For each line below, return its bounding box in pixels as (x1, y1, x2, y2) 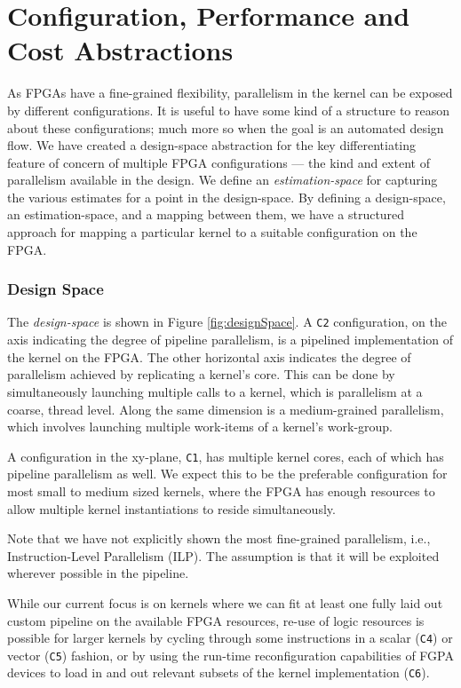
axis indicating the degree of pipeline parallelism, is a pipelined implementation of (7, 330, 454, 349)
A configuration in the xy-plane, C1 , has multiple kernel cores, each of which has (7, 447, 444, 465)
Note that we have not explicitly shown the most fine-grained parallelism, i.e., (7, 529, 431, 548)
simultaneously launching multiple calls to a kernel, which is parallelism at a (7, 382, 423, 400)
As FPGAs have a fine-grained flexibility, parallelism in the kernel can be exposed (7, 83, 453, 102)
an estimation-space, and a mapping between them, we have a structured (7, 205, 405, 224)
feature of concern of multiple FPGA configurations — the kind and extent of (7, 153, 430, 171)
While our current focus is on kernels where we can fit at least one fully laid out (7, 593, 443, 612)
